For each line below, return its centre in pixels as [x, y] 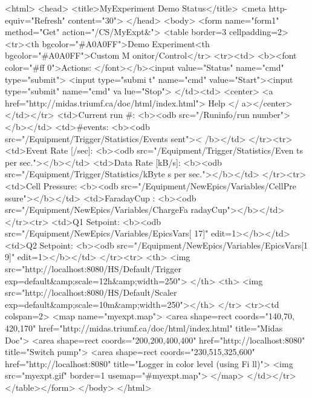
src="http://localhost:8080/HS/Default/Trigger [93, 269]
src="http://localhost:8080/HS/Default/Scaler [91, 292]
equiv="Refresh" [35, 20]
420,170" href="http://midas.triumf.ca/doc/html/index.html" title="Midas [144, 328]
